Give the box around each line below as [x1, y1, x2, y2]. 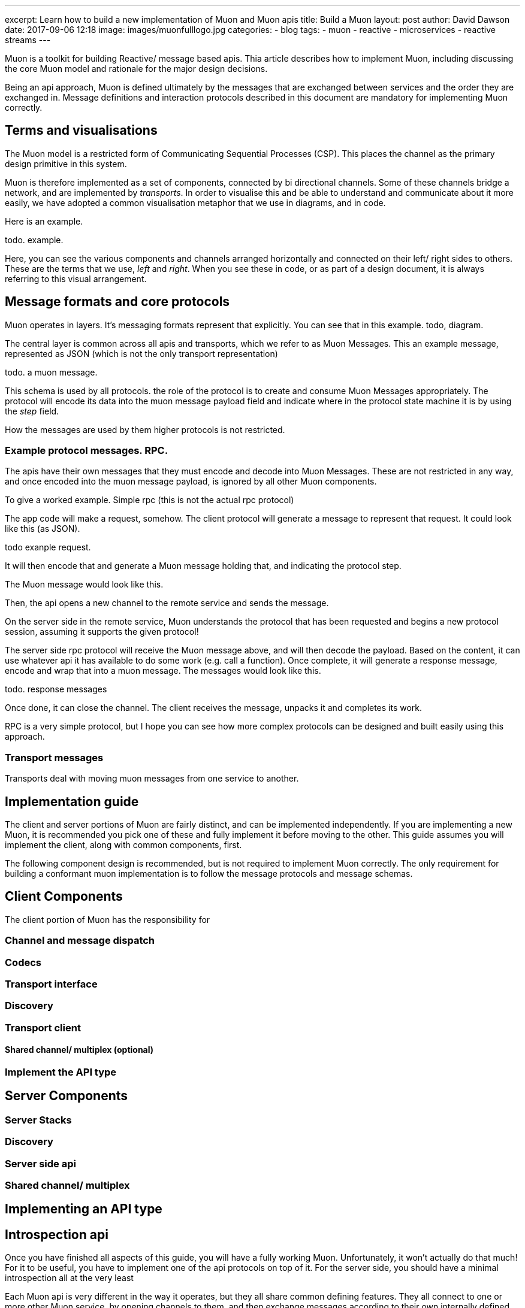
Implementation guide [5, 794, 139, 809]
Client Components [5, 889, 123, 904]
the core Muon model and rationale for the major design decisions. [5, 63, 268, 74]
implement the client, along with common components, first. [5, 840, 242, 850]
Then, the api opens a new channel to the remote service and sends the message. [5, 598, 329, 608]
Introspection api [5, 1227, 108, 1242]
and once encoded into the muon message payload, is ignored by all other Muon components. [5, 476, 377, 487]
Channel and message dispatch [5, 934, 155, 947]
